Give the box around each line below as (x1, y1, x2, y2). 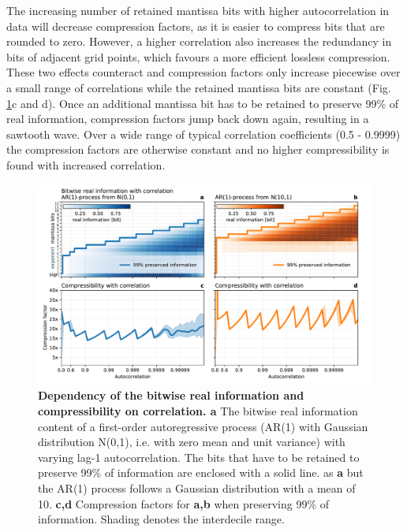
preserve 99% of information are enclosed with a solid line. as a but (38, 464, 364, 481)
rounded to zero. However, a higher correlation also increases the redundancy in (6, 33, 392, 50)
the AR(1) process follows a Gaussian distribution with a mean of (38, 479, 356, 496)
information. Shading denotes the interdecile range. (38, 511, 285, 527)
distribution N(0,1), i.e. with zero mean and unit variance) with (38, 433, 345, 450)
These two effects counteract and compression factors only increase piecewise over (6, 64, 401, 80)
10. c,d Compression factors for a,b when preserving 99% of (38, 495, 329, 512)
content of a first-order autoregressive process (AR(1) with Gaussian (38, 418, 368, 434)
